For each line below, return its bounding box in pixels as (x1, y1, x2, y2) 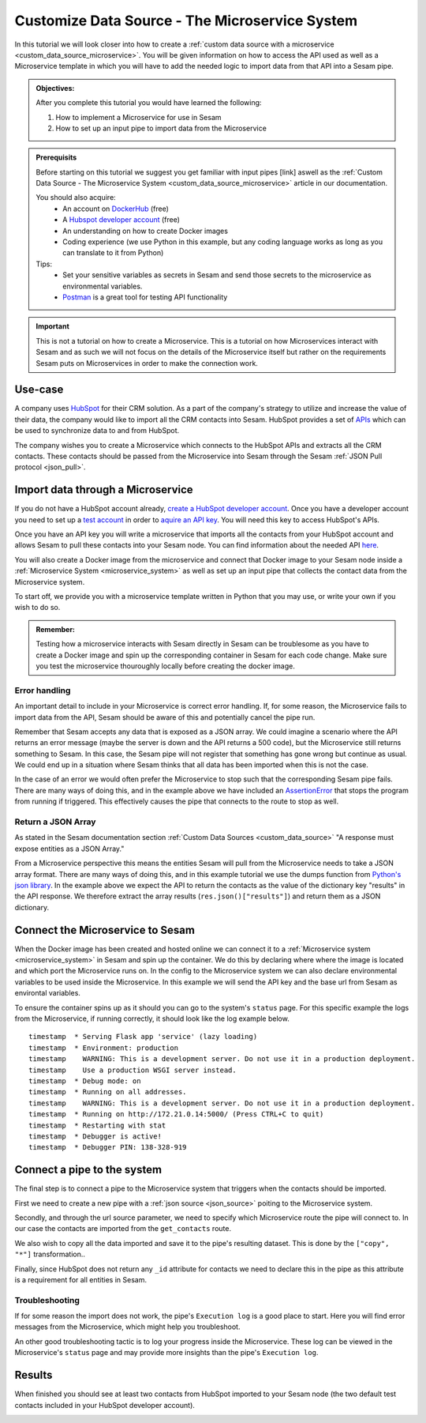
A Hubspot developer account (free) (62, 215, 181, 224)
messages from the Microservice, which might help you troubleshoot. (14, 1322, 241, 1331)
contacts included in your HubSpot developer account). (14, 1400, 195, 1410)
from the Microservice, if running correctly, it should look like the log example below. (14, 1014, 290, 1023)
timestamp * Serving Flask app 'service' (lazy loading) (28, 1032, 258, 1041)
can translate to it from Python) (62, 248, 164, 258)
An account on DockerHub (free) (62, 204, 170, 213)
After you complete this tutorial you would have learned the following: (35, 98, 262, 107)
